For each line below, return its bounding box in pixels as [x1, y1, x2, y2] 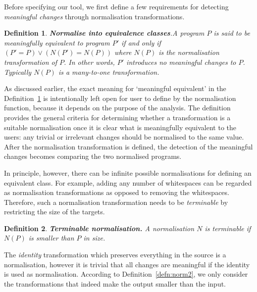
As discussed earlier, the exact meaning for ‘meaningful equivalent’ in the [4, 83, 226, 94]
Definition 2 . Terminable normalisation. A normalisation [4, 223, 195, 233]
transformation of [4, 56, 57, 67]
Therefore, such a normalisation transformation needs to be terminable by [4, 196, 228, 207]
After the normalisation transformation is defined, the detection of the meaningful [4, 141, 253, 151]
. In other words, [64, 56, 115, 67]
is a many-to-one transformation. [58, 66, 159, 77]
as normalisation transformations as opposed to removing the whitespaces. [4, 187, 229, 197]
